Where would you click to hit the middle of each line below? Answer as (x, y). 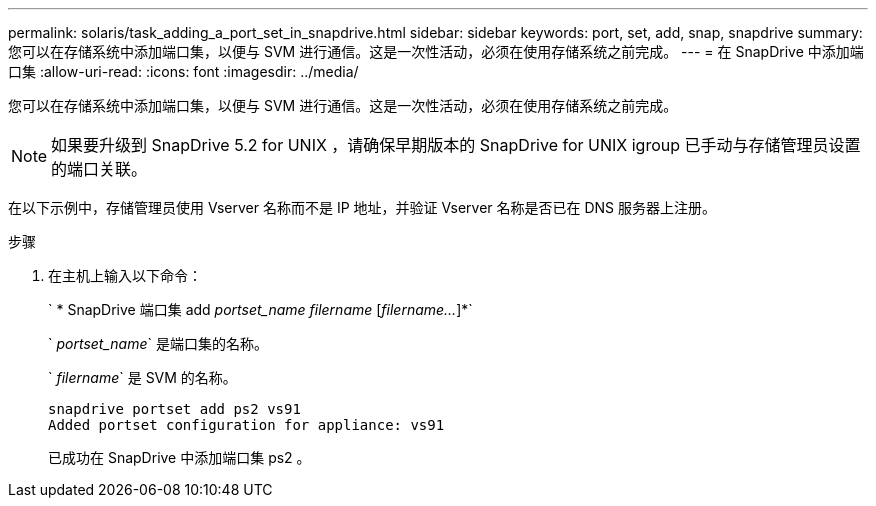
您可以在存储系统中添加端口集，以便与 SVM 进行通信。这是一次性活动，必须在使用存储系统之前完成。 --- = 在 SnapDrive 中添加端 (436, 51)
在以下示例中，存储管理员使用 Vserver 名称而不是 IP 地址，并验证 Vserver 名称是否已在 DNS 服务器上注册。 (362, 207)
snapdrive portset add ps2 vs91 (174, 409)
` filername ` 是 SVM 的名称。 (142, 377)
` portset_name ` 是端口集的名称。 (158, 343)
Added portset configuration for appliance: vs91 (246, 425)
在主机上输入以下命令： (125, 275)
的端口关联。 (99, 169)
